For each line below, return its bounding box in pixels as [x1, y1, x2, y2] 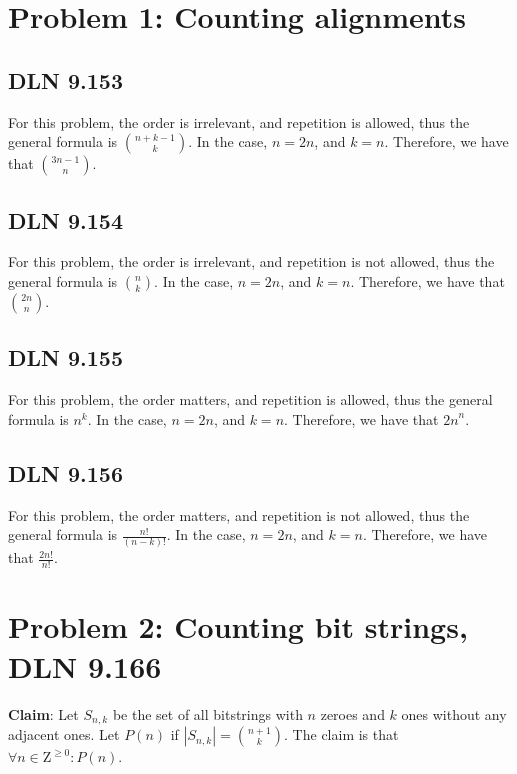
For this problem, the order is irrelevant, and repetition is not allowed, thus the [8, 251, 495, 272]
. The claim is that [284, 724, 399, 745]
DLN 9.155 [8, 342, 123, 373]
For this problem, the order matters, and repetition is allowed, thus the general [8, 389, 493, 410]
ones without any [401, 703, 507, 724]
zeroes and [320, 703, 385, 724]
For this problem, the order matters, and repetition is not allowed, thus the [8, 504, 470, 525]
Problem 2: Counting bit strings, [8, 606, 468, 647]
